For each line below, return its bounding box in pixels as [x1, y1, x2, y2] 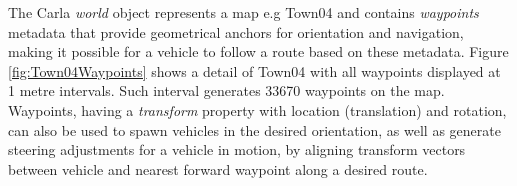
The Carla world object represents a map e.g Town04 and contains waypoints [8, 2, 479, 22]
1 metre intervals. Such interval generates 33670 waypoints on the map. [8, 80, 445, 101]
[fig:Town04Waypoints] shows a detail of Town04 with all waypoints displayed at [8, 60, 501, 81]
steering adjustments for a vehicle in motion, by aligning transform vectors [8, 139, 466, 160]
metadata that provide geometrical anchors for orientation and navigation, [8, 21, 464, 42]
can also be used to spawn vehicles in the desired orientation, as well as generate [8, 119, 501, 140]
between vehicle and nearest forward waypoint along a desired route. [8, 158, 428, 179]
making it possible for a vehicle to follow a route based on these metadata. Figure [8, 41, 509, 62]
